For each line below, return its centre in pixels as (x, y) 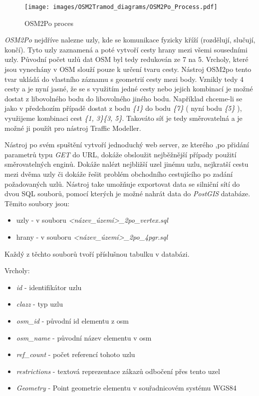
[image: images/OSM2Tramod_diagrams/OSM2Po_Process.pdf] (121, 7)
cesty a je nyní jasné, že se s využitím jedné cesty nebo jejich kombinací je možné (129, 89)
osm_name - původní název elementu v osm (84, 337)
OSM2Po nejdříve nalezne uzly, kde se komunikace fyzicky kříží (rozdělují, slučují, (130, 40)
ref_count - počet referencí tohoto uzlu (76, 354)
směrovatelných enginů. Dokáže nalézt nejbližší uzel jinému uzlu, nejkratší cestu (127, 164)
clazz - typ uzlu (39, 304)
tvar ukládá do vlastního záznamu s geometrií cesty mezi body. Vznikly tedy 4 (124, 79)
